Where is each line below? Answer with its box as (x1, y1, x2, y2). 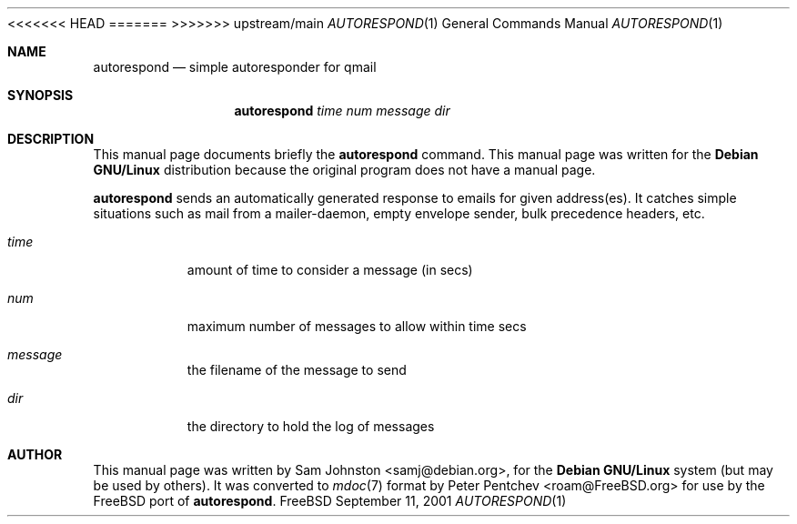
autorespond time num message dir (234, 103, 450, 118)
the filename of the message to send (187, 362, 407, 378)
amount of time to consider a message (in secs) (187, 262, 473, 277)
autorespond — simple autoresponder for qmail (93, 59, 377, 75)
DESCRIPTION (7, 131, 95, 146)
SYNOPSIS (7, 87, 74, 103)
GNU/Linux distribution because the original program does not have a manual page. (93, 162, 596, 177)
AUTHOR (7, 447, 63, 462)
